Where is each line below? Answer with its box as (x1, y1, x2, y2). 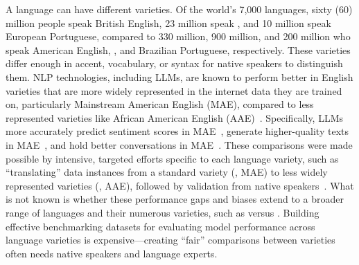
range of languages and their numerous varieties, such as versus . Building (6, 205, 319, 219)
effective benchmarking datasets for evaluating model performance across (6, 219, 315, 233)
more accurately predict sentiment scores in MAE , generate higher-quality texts (6, 124, 349, 138)
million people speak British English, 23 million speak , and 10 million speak (6, 15, 331, 30)
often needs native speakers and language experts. (6, 246, 218, 260)
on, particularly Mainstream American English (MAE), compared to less (6, 97, 314, 111)
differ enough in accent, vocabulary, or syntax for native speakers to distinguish (6, 56, 343, 71)
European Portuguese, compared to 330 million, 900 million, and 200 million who (6, 29, 351, 44)
